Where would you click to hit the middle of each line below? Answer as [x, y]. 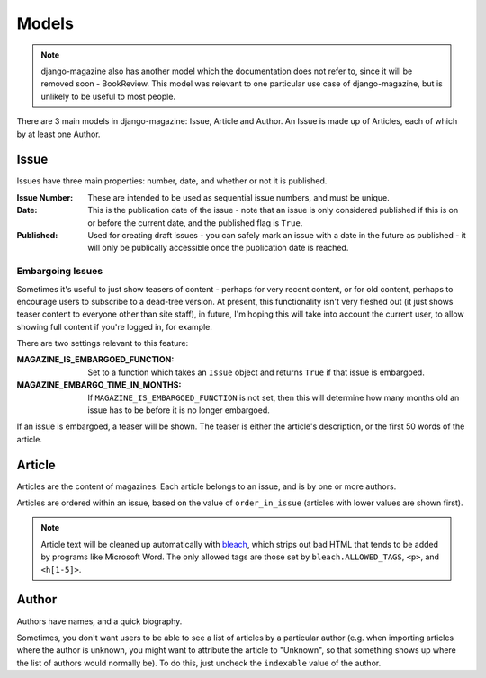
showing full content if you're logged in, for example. [115, 326]
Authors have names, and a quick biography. [99, 621]
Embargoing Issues [60, 272]
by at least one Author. [58, 134]
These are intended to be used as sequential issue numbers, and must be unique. [239, 197]
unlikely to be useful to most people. [108, 96]
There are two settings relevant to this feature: [103, 343]
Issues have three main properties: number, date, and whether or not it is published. [172, 181]
